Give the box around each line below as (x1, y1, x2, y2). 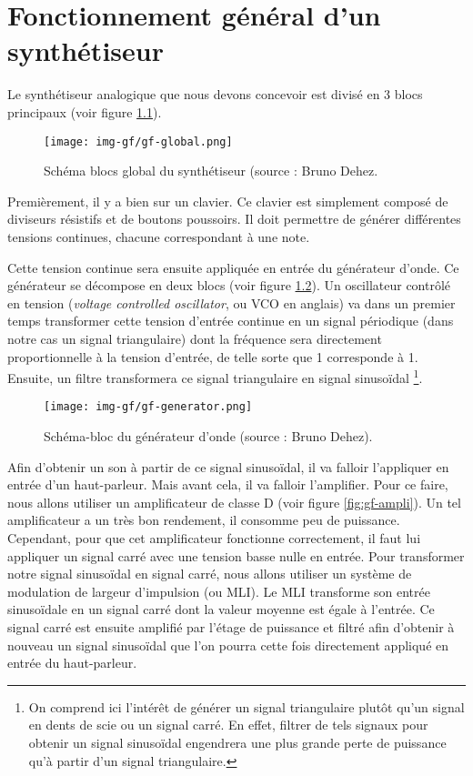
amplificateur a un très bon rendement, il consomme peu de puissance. (7, 510, 400, 529)
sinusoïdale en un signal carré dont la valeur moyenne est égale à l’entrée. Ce (7, 600, 435, 619)
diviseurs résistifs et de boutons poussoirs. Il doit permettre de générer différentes (7, 209, 461, 228)
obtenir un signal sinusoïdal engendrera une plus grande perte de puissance (28, 732, 447, 751)
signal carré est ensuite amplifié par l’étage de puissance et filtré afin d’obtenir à (7, 617, 455, 636)
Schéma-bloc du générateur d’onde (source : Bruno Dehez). (44, 427, 373, 445)
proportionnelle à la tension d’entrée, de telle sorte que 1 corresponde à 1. (7, 347, 418, 366)
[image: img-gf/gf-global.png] (44, 135, 233, 148)
